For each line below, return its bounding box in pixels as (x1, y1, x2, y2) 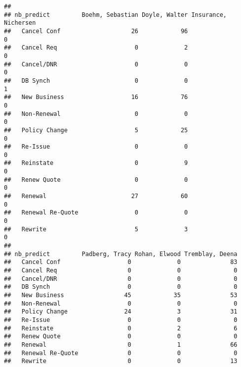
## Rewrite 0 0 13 (4, 358, 238, 365)
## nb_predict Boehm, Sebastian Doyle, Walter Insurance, (4, 11, 227, 18)
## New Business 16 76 (4, 94, 188, 101)
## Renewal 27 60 (4, 193, 188, 200)
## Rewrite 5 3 (4, 225, 188, 233)
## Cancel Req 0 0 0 (4, 267, 238, 274)
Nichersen (4, 19, 36, 27)
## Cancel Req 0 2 (4, 44, 188, 52)
